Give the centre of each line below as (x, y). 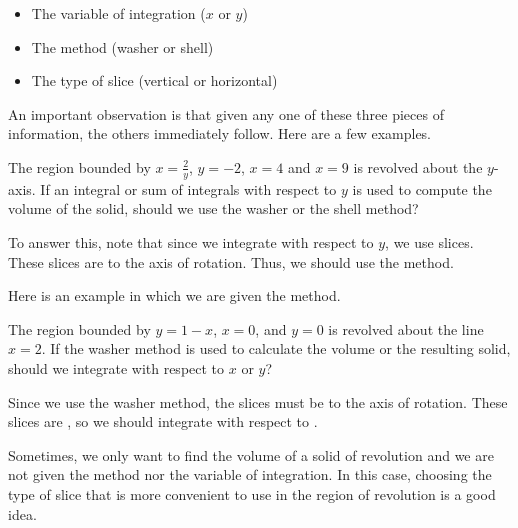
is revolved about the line (406, 328)
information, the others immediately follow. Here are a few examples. (220, 133)
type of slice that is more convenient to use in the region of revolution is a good (252, 493)
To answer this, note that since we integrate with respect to (191, 241)
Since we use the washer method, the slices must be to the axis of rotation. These (258, 401)
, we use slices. (429, 241)
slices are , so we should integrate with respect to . (163, 421)
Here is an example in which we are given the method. (174, 295)
